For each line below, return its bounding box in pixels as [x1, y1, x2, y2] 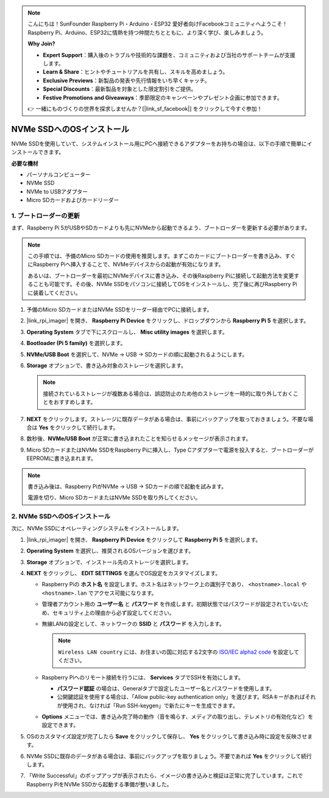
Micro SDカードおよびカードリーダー [26, 197, 119, 204]
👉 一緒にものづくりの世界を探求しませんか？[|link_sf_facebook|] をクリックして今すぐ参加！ [27, 105, 263, 112]
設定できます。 [41, 721, 79, 729]
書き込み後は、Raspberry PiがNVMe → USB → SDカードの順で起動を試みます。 [27, 483, 227, 490]
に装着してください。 [27, 289, 82, 296]
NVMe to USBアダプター [26, 187, 88, 195]
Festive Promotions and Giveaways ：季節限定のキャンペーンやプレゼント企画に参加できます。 [43, 94, 283, 101]
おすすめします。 [53, 399, 96, 406]
